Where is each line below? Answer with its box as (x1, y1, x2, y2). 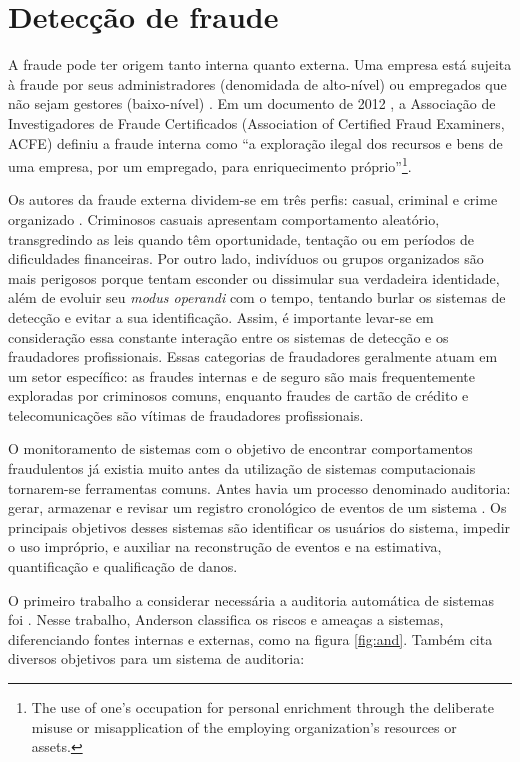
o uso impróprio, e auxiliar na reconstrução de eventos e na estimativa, (8, 536, 442, 557)
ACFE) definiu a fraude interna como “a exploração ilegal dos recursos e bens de (8, 132, 503, 153)
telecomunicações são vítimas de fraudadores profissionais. (8, 404, 364, 425)
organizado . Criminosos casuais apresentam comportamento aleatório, (8, 208, 440, 229)
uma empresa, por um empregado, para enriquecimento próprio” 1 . (8, 153, 412, 176)
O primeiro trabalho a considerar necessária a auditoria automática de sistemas (8, 589, 495, 610)
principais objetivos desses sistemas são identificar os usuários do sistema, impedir (8, 516, 511, 537)
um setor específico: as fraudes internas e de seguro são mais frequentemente (8, 365, 476, 386)
